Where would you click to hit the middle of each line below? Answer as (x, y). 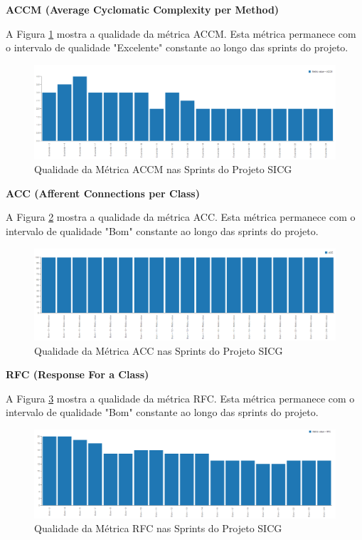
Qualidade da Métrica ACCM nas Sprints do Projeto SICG (163, 169)
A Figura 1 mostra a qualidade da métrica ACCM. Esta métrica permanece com (181, 33)
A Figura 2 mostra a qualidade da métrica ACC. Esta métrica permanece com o (181, 217)
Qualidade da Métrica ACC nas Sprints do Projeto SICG (159, 350)
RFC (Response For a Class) (78, 374)
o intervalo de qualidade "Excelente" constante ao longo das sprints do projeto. (177, 47)
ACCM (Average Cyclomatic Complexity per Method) (143, 9)
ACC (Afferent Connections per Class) (103, 193)
